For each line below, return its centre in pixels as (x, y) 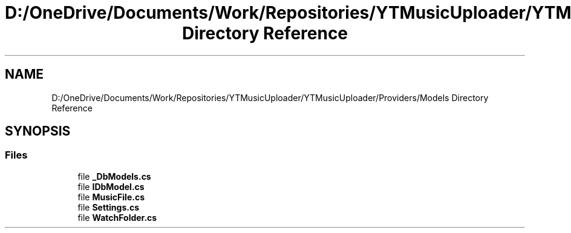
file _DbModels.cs (114, 176)
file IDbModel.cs (111, 186)
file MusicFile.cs (111, 197)
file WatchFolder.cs (117, 217)
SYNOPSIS (38, 131)
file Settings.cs (109, 207)
